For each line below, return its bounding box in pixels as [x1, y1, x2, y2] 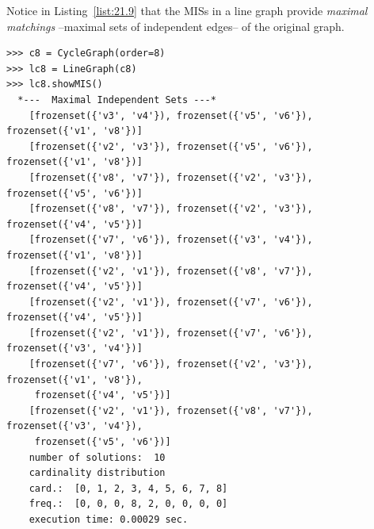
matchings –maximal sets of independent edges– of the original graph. [6, 17, 345, 34]
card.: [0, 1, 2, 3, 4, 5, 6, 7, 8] [29, 482, 228, 494]
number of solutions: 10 [29, 451, 166, 463]
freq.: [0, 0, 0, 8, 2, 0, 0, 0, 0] [29, 498, 228, 510]
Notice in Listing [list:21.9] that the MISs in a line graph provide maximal [6, 2, 368, 18]
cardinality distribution [29, 467, 166, 479]
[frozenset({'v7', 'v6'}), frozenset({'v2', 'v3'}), [29, 358, 313, 370]
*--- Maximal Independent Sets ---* [17, 94, 216, 105]
